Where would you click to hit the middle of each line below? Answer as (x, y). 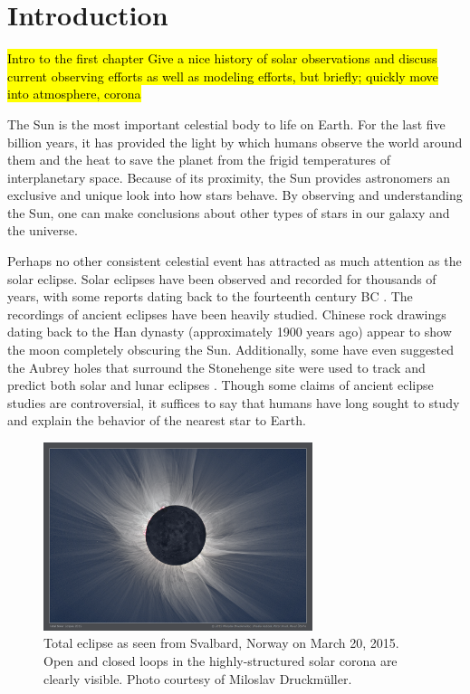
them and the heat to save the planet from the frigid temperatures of (199, 160)
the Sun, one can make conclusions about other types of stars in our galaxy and (229, 212)
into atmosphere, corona (74, 94)
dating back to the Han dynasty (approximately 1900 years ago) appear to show (230, 332)
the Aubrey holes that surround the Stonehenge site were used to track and (216, 367)
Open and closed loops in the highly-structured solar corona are (221, 661)
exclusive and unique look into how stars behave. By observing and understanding (235, 195)
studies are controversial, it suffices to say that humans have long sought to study (234, 402)
